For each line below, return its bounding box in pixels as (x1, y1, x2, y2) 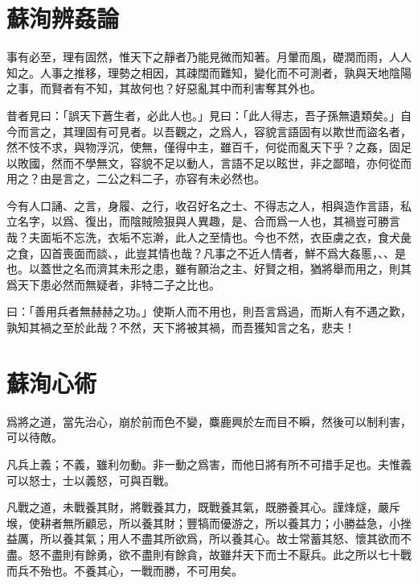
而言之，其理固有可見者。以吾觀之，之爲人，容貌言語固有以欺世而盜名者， (17, 122, 412, 139)
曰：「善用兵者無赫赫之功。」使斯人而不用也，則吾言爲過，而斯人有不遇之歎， (6, 303, 412, 320)
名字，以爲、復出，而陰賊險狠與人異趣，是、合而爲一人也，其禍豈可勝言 (17, 213, 400, 230)
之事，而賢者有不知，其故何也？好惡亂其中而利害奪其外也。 (6, 80, 322, 97)
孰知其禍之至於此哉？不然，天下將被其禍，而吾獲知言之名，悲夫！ (6, 319, 355, 336)
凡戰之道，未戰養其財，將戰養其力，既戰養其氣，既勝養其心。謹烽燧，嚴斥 (6, 499, 400, 516)
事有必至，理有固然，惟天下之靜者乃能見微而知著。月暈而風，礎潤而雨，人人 (6, 48, 412, 65)
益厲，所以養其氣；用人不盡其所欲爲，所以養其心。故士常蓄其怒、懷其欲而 (6, 530, 400, 547)
